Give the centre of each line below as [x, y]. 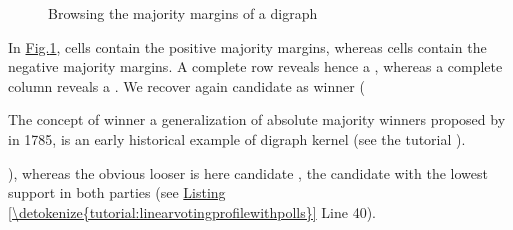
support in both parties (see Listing [117, 192]
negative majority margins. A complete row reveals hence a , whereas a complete [255, 66]
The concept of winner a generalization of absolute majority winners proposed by [257, 119]
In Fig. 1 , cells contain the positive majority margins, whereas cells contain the [247, 46]
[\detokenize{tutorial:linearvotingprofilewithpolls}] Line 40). [192, 211]
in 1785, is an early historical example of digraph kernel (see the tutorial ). [237, 138]
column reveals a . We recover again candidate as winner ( [186, 85]
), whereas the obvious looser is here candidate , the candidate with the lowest [248, 172]
